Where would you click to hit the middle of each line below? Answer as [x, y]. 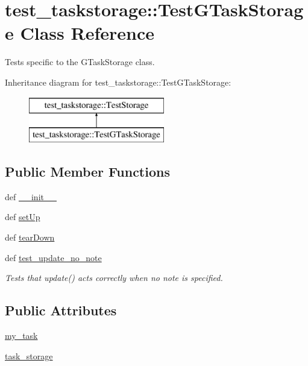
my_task [21, 336]
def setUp [23, 217]
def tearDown [30, 237]
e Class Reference [80, 33]
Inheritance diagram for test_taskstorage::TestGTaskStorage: [118, 82]
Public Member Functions [87, 172]
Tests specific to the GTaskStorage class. [80, 62]
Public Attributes [61, 310]
